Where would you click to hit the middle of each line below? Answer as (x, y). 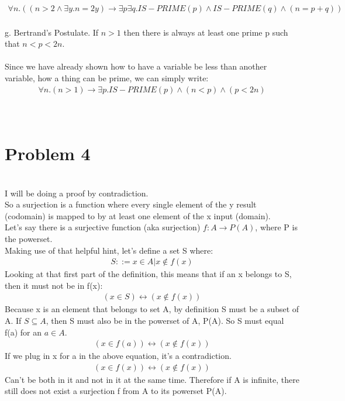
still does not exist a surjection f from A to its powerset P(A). (116, 391)
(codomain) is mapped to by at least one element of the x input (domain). (138, 215)
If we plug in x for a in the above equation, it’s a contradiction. (118, 356)
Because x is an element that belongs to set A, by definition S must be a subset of (152, 309)
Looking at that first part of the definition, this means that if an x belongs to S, (148, 274)
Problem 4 (48, 153)
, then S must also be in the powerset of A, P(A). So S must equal (165, 320)
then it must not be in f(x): (54, 285)
